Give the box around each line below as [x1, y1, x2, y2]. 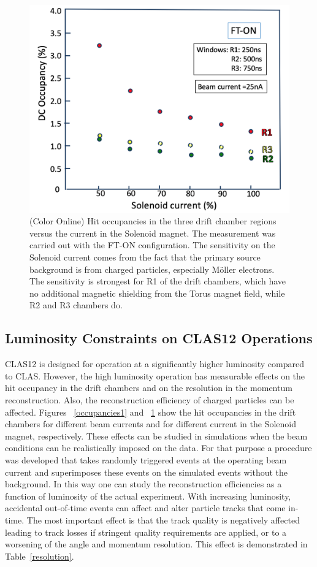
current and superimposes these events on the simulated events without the [5, 465, 288, 478]
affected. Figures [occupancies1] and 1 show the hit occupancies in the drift [5, 405, 296, 418]
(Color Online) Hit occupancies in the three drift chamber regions [29, 215, 277, 227]
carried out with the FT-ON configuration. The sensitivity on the [29, 238, 275, 251]
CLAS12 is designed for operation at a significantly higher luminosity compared [5, 357, 304, 370]
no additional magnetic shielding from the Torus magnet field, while [29, 286, 285, 299]
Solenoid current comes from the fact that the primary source [29, 251, 261, 264]
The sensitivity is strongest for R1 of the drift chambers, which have [29, 275, 286, 287]
